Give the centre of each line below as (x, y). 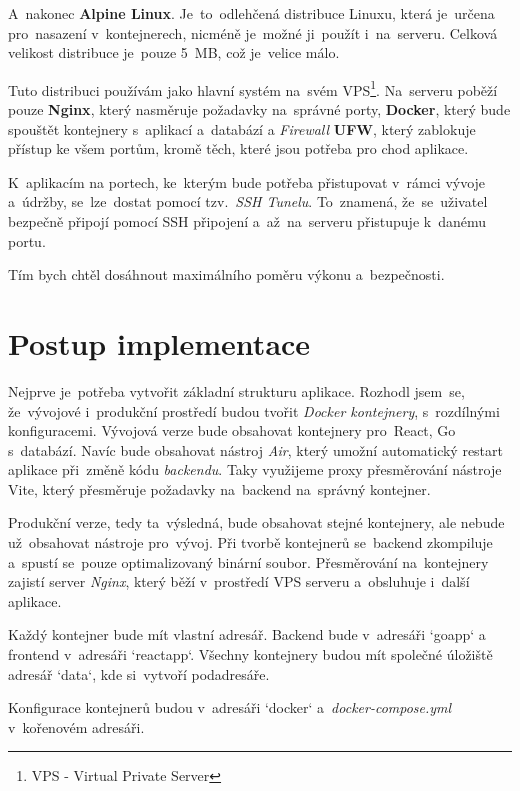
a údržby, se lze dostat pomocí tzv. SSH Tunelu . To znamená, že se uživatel (248, 201)
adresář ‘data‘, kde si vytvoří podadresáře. (139, 673)
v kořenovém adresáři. (76, 726)
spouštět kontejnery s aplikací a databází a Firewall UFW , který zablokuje (242, 128)
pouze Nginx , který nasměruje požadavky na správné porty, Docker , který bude (259, 109)
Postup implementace (159, 342)
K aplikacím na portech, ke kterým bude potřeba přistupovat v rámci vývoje (247, 181)
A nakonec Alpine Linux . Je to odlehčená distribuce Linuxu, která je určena (251, 13)
